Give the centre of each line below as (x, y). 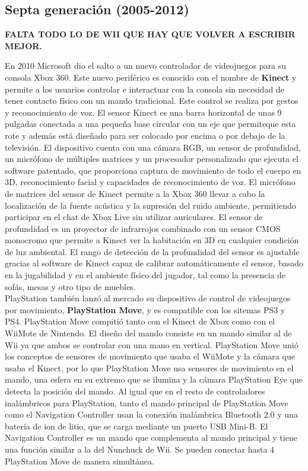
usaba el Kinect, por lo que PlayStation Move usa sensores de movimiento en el (149, 367)
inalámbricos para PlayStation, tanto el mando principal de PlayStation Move (147, 402)
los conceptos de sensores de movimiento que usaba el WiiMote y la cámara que (150, 356)
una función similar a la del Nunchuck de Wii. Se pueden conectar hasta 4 (140, 449)
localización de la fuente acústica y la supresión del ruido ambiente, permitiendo (150, 205)
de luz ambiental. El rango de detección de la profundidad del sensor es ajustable (152, 251)
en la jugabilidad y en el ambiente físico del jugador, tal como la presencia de (145, 275)
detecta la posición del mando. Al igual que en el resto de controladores (135, 391)
